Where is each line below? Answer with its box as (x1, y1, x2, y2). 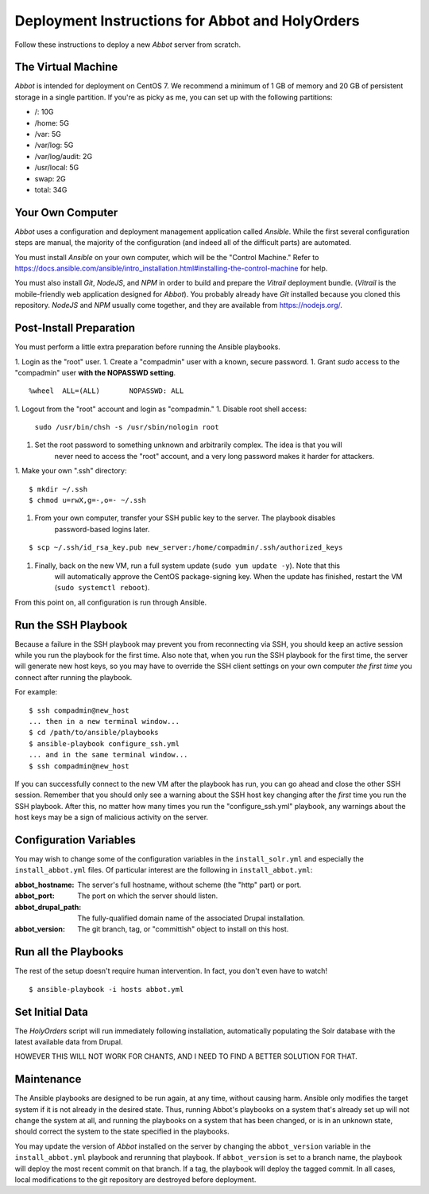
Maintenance (14, 1072, 82, 1086)
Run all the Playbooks (14, 945, 124, 959)
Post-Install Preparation (14, 321, 135, 335)
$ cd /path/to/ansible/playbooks (29, 728, 159, 737)
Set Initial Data (14, 1005, 89, 1018)
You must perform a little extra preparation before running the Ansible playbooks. (14, 342, 281, 352)
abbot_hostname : (14, 880, 75, 889)
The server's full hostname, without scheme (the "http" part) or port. (77, 880, 302, 889)
